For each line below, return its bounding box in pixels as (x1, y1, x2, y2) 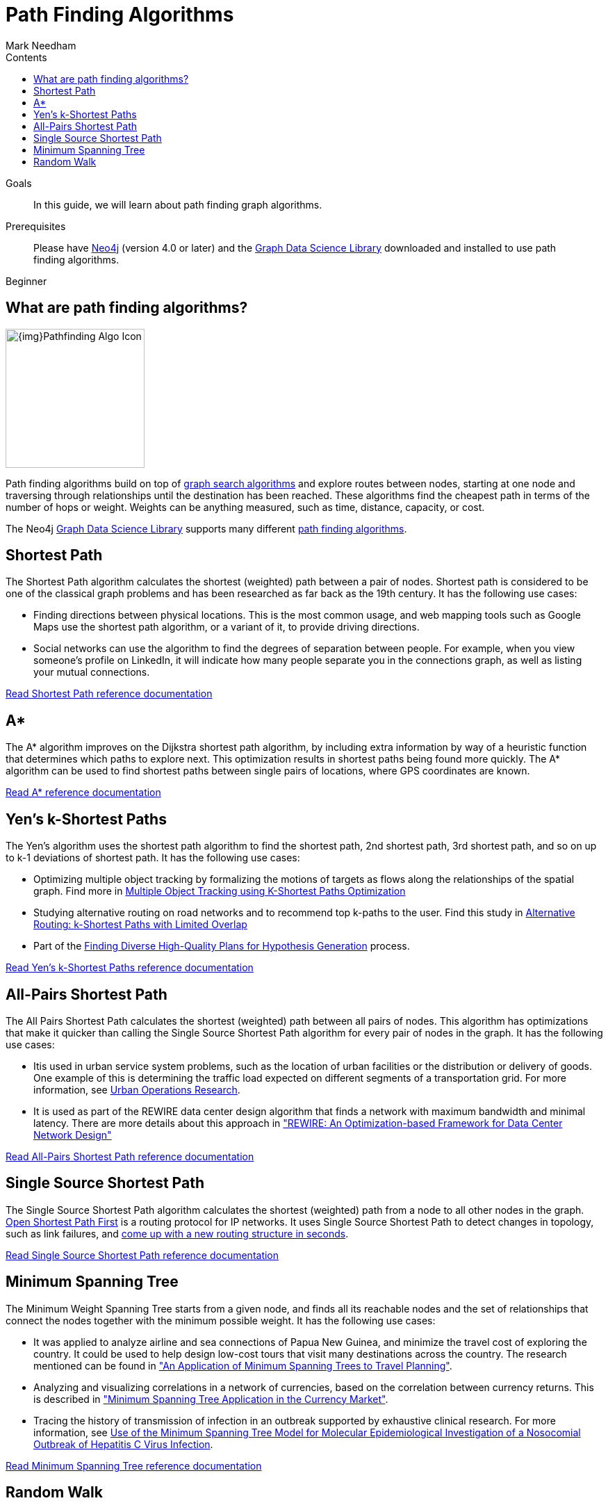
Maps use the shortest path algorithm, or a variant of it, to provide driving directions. (33, 621, 420, 633)
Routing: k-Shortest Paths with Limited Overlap (33, 918, 247, 931)
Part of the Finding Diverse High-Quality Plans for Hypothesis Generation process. (33, 940, 410, 952)
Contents (6, 51, 47, 63)
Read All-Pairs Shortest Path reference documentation (6, 1150, 254, 1162)
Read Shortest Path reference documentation (6, 688, 213, 700)
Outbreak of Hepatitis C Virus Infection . (33, 1438, 213, 1450)
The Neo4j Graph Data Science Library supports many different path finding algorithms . (6, 522, 407, 535)
